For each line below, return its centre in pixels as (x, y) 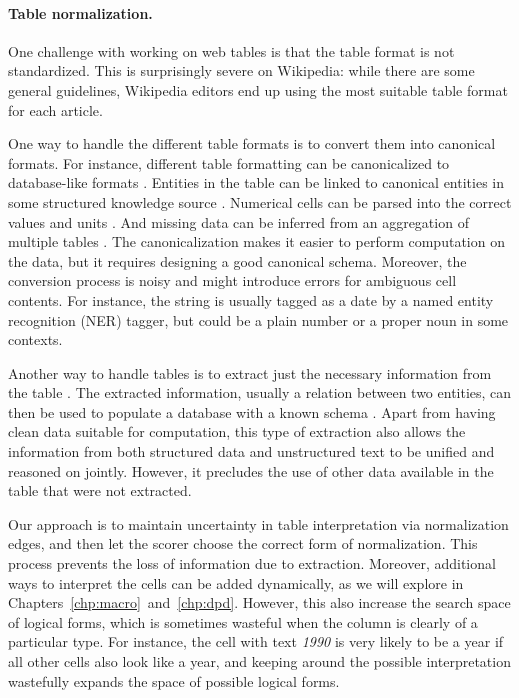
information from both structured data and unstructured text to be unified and (251, 451)
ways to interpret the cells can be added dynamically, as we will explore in (236, 582)
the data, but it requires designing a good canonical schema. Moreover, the (237, 260)
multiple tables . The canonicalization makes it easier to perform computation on (256, 241)
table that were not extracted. (100, 490)
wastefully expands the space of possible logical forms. (174, 680)
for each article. (55, 109)
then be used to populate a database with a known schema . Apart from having (252, 411)
